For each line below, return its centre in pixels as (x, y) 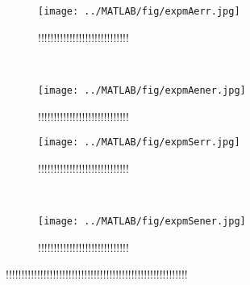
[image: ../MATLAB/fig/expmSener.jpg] (142, 221)
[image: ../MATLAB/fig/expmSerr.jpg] (139, 142)
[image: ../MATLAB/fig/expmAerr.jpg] (139, 11)
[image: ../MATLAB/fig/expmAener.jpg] (142, 90)
